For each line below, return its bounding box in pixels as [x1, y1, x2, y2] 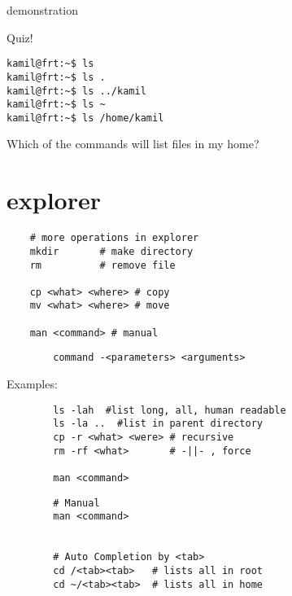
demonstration [7, 2, 79, 18]
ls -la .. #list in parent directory [53, 418, 263, 430]
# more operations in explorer [29, 232, 199, 244]
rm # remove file [29, 259, 176, 271]
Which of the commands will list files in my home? [7, 135, 259, 152]
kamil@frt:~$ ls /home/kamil [7, 112, 164, 124]
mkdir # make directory [29, 245, 194, 257]
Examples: [7, 375, 58, 392]
